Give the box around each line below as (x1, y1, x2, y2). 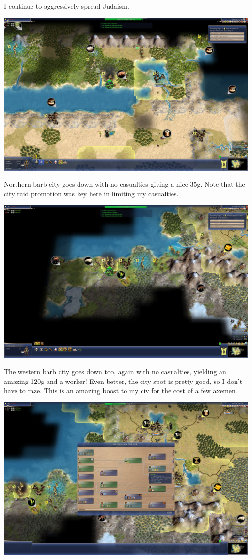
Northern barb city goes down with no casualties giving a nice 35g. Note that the (4, 179, 245, 189)
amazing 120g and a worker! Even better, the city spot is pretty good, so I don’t (4, 376, 243, 386)
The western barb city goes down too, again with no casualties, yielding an (4, 366, 226, 376)
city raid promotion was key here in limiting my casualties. (4, 188, 179, 198)
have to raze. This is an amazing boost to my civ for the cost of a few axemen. (4, 385, 237, 396)
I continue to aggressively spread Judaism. (4, 1, 129, 11)
